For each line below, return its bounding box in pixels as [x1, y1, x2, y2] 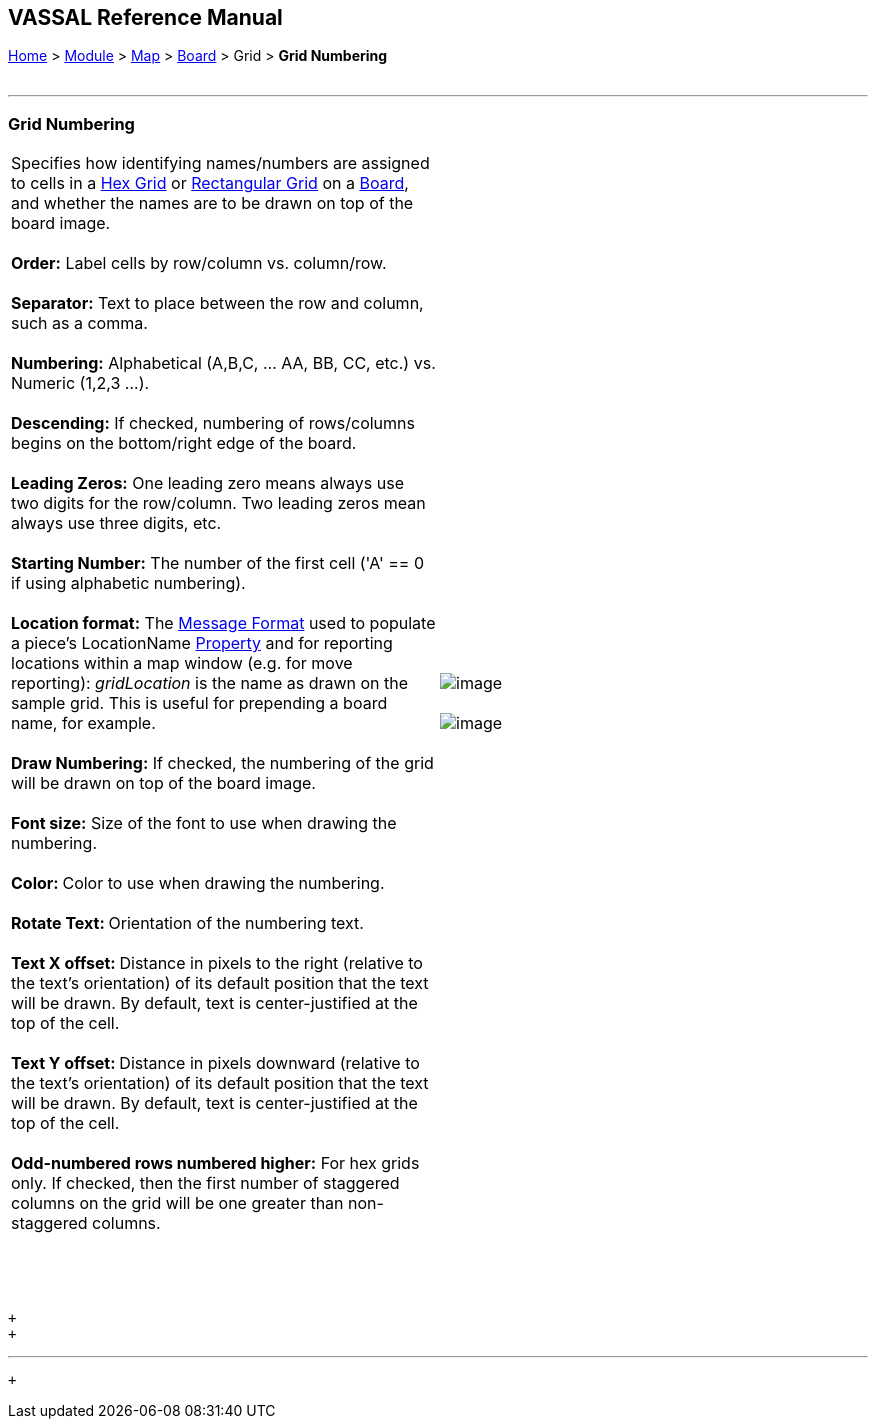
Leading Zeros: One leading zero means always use [11, 473, 405, 494]
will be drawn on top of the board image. [11, 773, 316, 794]
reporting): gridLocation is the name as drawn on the [11, 673, 409, 694]
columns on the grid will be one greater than [11, 1193, 344, 1214]
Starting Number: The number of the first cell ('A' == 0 [11, 553, 424, 574]
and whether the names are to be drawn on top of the [11, 193, 414, 214]
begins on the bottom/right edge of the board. [11, 433, 357, 454]
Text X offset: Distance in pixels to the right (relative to [11, 953, 423, 974]
